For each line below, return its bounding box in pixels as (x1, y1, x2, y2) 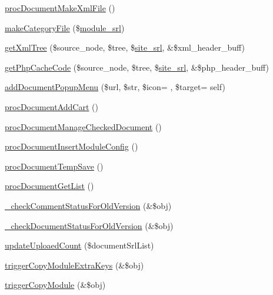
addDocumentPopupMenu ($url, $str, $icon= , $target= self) (5, 81, 225, 93)
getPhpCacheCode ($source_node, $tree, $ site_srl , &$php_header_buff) (5, 61, 269, 73)
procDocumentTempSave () (5, 160, 104, 172)
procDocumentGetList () (5, 180, 94, 192)
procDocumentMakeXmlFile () (5, 2, 115, 14)
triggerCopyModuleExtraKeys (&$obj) (5, 258, 144, 271)
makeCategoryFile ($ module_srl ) (5, 21, 125, 34)
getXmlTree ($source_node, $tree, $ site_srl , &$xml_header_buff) (5, 41, 245, 54)
